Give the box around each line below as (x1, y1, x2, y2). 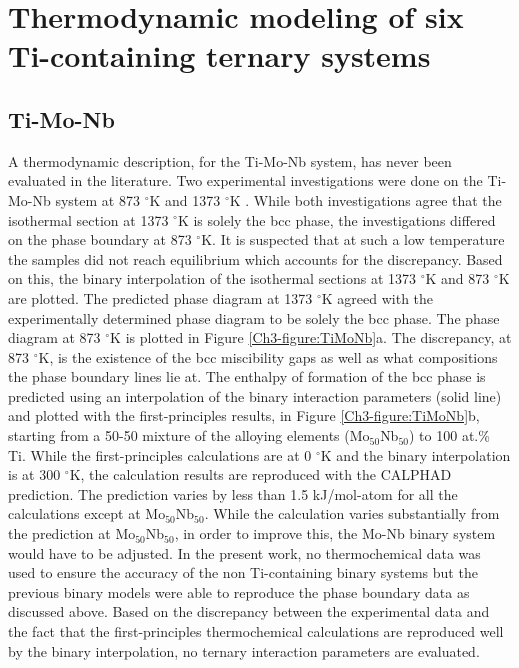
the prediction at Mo (8, 523, 136, 544)
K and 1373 (149, 189, 221, 210)
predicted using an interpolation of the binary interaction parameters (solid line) (8, 385, 502, 406)
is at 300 (8, 464, 61, 485)
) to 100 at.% (409, 425, 490, 446)
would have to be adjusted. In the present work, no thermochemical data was (8, 542, 481, 563)
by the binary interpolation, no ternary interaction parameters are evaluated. (8, 640, 480, 661)
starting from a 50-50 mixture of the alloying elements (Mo (8, 425, 370, 446)
